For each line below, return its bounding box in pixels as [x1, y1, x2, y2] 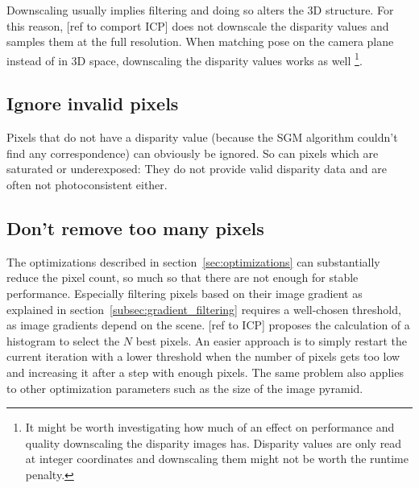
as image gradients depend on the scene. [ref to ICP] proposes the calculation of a [6, 316, 410, 333]
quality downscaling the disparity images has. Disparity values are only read [25, 434, 402, 451]
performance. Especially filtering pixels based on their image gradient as [6, 285, 363, 301]
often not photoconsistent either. [6, 176, 168, 193]
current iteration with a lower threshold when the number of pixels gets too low [6, 348, 400, 365]
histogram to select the [6, 332, 120, 349]
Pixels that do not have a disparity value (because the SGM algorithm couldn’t [6, 129, 398, 146]
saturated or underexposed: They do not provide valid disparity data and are [6, 160, 387, 177]
